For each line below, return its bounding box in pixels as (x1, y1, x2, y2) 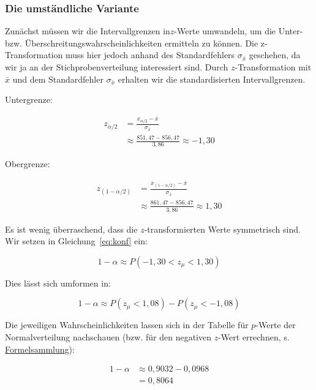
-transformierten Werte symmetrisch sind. (144, 222, 301, 235)
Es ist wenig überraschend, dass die (5, 222, 138, 235)
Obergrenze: (5, 157, 50, 170)
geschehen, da (249, 48, 301, 61)
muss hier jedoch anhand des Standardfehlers (65, 48, 235, 61)
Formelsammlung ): (5, 342, 75, 355)
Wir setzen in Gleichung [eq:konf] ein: (5, 234, 148, 247)
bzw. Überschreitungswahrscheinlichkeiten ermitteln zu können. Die (5, 36, 258, 49)
